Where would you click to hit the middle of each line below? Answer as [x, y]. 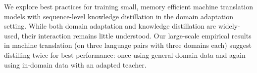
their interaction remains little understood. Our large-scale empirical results [136, 35]
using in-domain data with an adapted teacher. [75, 64]
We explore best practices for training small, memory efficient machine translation [128, 6]
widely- [229, 26]
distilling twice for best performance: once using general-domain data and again [125, 55]
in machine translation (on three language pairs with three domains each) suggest [128, 45]
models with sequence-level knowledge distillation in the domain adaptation [119, 16]
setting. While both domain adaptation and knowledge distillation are [110, 26]
